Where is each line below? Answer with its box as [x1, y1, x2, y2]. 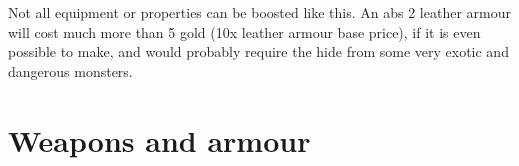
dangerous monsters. [8, 60, 133, 81]
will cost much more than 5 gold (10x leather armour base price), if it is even [8, 21, 481, 42]
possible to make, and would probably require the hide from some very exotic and [8, 41, 509, 62]
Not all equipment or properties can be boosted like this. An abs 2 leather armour [8, 2, 511, 22]
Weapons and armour [8, 119, 311, 160]
